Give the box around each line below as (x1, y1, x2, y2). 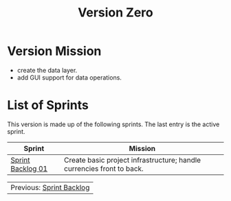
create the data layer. (16, 66, 78, 74)
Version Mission (7, 43, 102, 59)
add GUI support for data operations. (16, 73, 122, 82)
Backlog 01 (10, 163, 48, 173)
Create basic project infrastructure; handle (64, 155, 201, 165)
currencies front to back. (64, 163, 144, 173)
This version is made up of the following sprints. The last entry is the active (7, 120, 220, 128)
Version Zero (78, 5, 153, 21)
